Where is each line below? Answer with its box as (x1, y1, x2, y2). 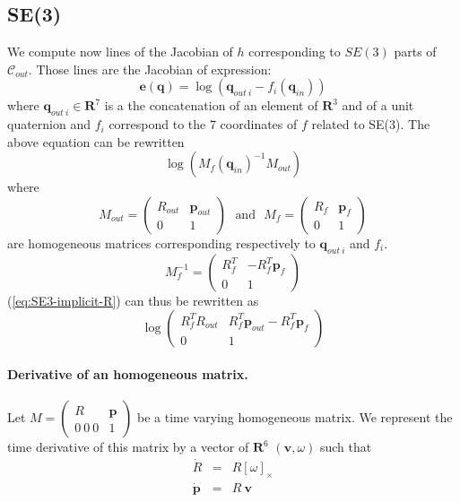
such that (319, 437, 372, 456)
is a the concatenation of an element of (104, 96, 318, 115)
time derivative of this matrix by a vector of (7, 437, 249, 456)
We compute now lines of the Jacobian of (7, 42, 233, 61)
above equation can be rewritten (7, 132, 185, 151)
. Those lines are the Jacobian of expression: (28, 59, 272, 78)
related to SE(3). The (311, 115, 430, 134)
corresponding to (248, 42, 341, 61)
